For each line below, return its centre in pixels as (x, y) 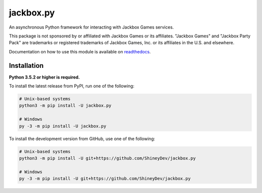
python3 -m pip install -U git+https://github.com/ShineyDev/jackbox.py (107, 158)
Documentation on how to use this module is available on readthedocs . (80, 51)
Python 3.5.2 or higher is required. (44, 77)
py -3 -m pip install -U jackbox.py (63, 126)
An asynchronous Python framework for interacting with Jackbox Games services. (91, 27)
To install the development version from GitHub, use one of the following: (82, 139)
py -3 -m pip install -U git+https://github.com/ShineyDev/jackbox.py (105, 179)
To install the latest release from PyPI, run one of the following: (72, 86)
